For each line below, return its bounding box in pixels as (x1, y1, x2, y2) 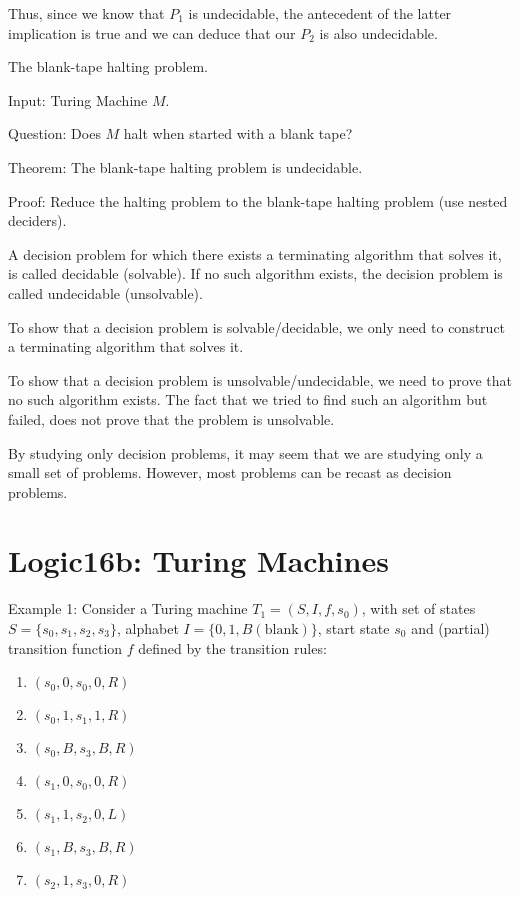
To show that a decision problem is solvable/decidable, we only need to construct (8, 316, 506, 337)
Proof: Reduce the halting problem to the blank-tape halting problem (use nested (8, 190, 508, 211)
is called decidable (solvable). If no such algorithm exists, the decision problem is (8, 263, 503, 284)
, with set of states (361, 598, 476, 619)
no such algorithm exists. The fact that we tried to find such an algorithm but (8, 389, 488, 410)
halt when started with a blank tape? (123, 123, 353, 144)
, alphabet (117, 618, 179, 638)
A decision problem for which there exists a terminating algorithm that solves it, (8, 243, 502, 264)
